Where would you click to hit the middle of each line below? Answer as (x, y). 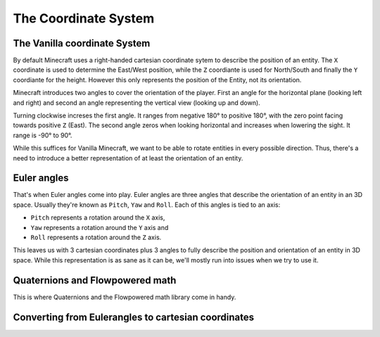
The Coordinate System (84, 18)
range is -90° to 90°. (43, 135)
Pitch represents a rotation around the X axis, (98, 217)
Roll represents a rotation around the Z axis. (96, 237)
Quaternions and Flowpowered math (95, 280)
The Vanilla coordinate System (82, 43)
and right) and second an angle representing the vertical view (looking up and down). (137, 103)
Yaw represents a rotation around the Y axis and (100, 227)
